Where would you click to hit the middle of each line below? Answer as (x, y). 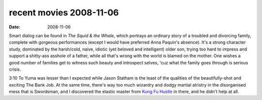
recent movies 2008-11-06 (64, 12)
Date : (15, 27)
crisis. (15, 69)
